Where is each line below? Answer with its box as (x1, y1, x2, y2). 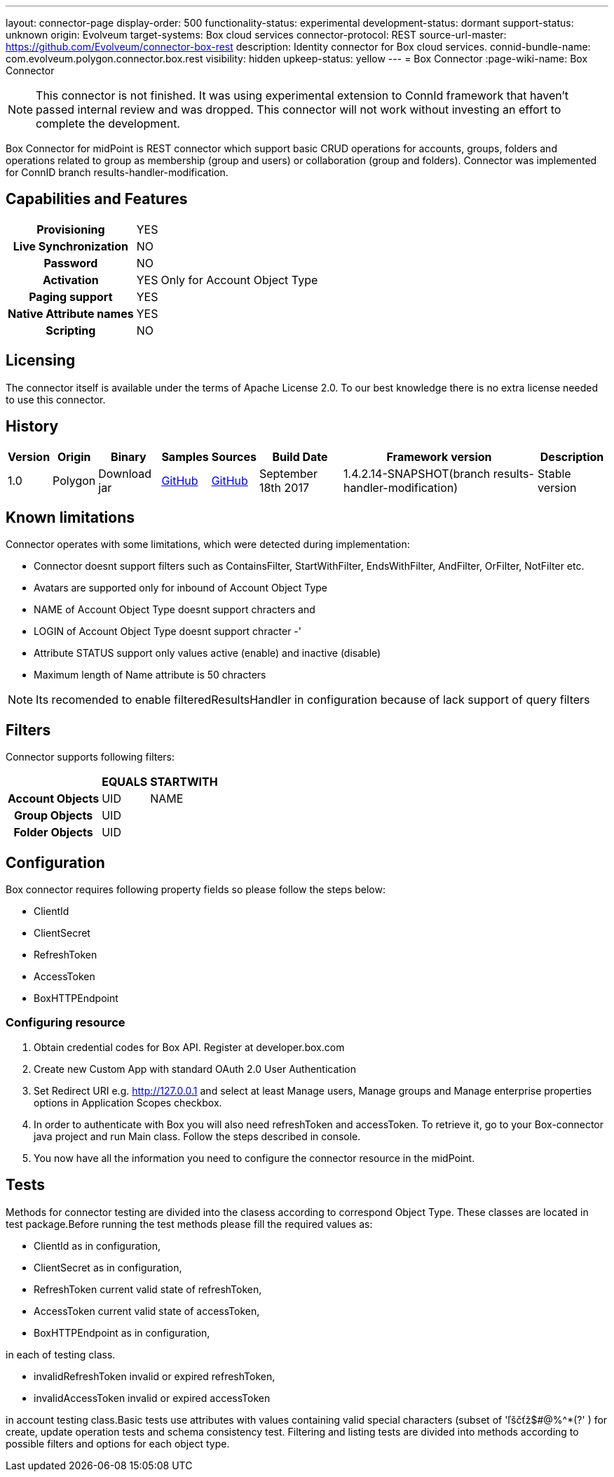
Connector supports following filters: (6, 751, 175, 763)
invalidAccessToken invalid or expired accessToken (34, 1391, 271, 1404)
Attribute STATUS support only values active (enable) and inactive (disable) (34, 647, 381, 660)
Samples (161, 449, 209, 464)
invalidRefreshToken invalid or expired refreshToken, (34, 1370, 275, 1382)
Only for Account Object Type (161, 272, 318, 287)
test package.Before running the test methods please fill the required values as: (6, 1217, 373, 1230)
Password (43, 255, 98, 270)
